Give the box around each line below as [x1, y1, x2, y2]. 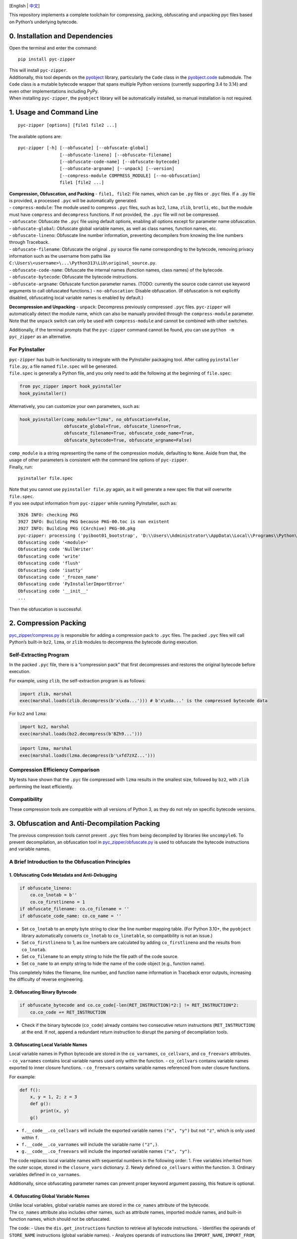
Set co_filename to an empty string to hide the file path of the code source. [21, 954, 179, 959]
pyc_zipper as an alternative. [9, 334, 72, 339]
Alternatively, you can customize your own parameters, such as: [9, 403, 140, 409]
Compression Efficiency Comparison [9, 766, 100, 773]
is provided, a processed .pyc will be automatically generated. [9, 197, 138, 203]
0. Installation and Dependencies [9, 32, 113, 40]
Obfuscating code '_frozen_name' [18, 574, 99, 580]
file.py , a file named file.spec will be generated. [9, 363, 118, 369]
